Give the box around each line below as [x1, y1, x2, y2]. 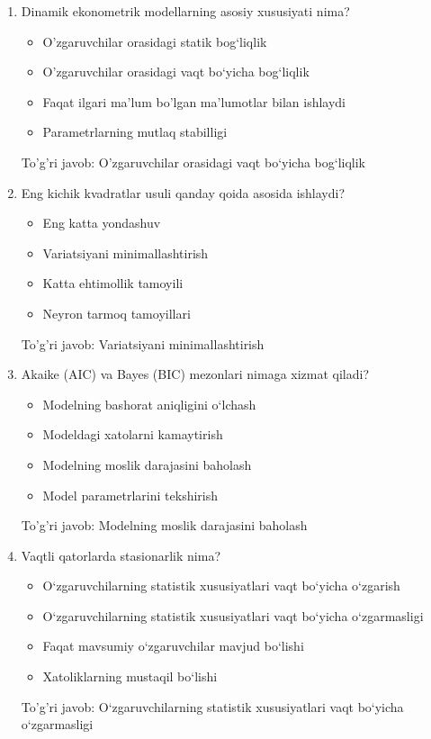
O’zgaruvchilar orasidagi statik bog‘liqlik [42, 32, 267, 50]
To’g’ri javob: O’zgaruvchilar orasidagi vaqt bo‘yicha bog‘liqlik [21, 152, 365, 171]
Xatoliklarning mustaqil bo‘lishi [42, 667, 218, 686]
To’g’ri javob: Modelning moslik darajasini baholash [21, 516, 308, 535]
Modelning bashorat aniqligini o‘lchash [42, 394, 256, 413]
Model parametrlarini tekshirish [42, 485, 218, 504]
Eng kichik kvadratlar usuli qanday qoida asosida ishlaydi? [21, 183, 345, 202]
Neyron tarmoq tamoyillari [42, 303, 191, 322]
